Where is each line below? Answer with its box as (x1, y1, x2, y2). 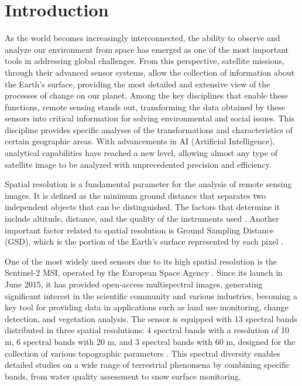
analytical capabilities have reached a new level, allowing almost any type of (5, 147, 278, 159)
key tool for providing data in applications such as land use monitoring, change (5, 301, 289, 313)
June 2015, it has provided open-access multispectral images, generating (5, 278, 263, 290)
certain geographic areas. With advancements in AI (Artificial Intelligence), (5, 135, 275, 147)
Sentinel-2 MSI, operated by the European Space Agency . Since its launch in (5, 266, 283, 279)
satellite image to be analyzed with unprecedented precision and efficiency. (5, 158, 272, 170)
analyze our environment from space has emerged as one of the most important (5, 43, 289, 55)
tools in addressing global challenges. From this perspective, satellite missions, (5, 55, 284, 67)
